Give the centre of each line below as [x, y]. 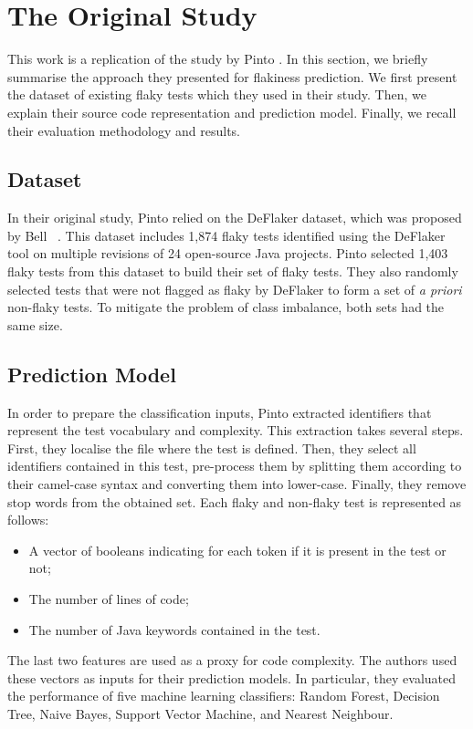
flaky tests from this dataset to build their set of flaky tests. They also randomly [233, 271]
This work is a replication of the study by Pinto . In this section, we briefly [218, 59]
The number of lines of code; [109, 599]
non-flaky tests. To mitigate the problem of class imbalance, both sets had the [226, 307]
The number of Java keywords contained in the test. [174, 629]
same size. [35, 324]
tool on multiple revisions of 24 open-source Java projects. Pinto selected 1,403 [228, 253]
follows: [28, 520]
